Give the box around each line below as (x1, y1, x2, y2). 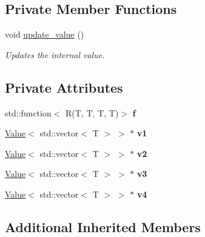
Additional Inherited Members (5, 217, 201, 236)
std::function (5, 106, 52, 119)
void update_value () (5, 28, 84, 41)
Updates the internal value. (5, 48, 105, 61)
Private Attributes (5, 78, 123, 96)
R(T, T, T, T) (66, 106, 119, 119)
